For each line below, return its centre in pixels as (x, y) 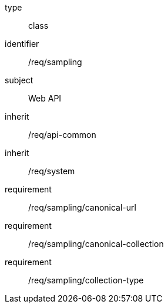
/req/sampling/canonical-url (82, 207)
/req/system (52, 171)
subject (19, 80)
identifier (22, 44)
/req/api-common (62, 135)
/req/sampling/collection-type (86, 280)
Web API (45, 98)
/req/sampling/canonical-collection (96, 244)
